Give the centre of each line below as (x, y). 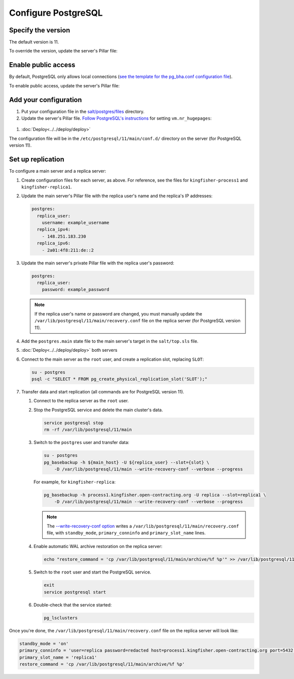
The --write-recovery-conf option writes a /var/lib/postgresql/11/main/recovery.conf (143, 526)
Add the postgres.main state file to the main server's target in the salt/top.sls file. (110, 341)
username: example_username (76, 223)
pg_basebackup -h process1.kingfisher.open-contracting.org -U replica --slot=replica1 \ (155, 495)
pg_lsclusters (61, 618)
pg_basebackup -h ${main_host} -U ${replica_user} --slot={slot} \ (127, 462)
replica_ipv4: (54, 230)
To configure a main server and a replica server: (58, 171)
